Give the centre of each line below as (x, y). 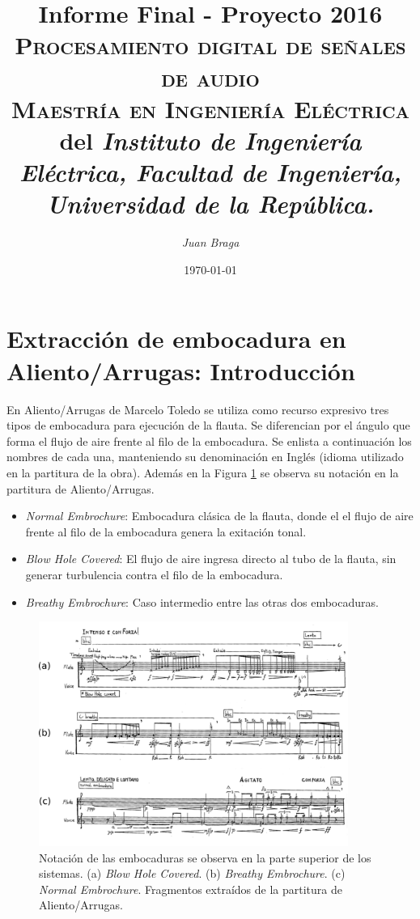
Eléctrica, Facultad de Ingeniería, (210, 172)
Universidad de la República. (210, 204)
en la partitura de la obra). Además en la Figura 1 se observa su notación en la (203, 472)
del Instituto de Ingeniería (210, 140)
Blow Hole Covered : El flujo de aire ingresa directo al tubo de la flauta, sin (211, 559)
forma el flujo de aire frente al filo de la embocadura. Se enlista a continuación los (209, 440)
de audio (210, 76)
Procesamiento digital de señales (210, 45)
